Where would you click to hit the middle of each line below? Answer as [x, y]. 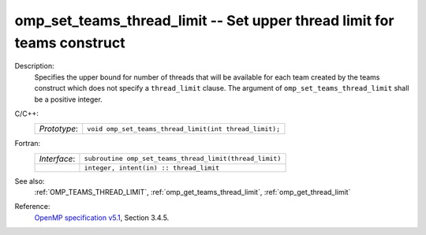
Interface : [57, 159]
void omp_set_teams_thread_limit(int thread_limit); [184, 129]
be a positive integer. [68, 99]
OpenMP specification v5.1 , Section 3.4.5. [102, 218]
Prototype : [59, 129]
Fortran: [28, 144]
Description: [34, 66]
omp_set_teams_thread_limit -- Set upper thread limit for [204, 21]
